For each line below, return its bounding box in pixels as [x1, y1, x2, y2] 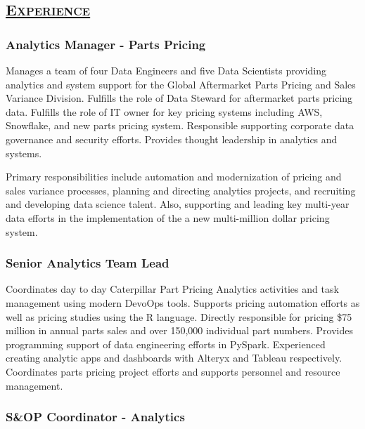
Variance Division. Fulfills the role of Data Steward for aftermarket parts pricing [6, 91, 353, 105]
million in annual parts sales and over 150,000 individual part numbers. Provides [6, 323, 353, 338]
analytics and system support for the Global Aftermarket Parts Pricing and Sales [6, 77, 356, 91]
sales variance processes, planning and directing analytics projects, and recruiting [6, 183, 356, 197]
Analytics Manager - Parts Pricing [6, 35, 206, 53]
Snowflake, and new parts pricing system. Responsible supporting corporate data [6, 118, 354, 133]
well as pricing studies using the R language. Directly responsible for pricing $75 [6, 309, 352, 324]
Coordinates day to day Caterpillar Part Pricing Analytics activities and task [6, 282, 339, 296]
